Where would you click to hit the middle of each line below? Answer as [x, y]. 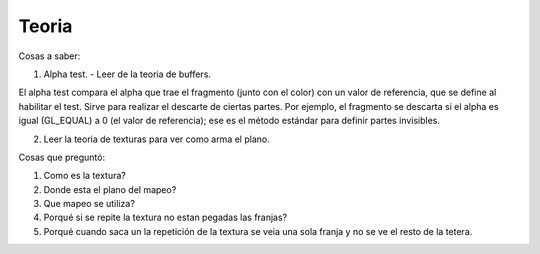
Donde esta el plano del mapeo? [110, 189]
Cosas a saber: [49, 56]
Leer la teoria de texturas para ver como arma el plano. [156, 139]
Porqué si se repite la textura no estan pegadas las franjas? [165, 217]
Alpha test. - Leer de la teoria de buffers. [127, 74]
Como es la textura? [85, 176]
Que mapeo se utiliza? [89, 204]
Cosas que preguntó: [61, 157]
